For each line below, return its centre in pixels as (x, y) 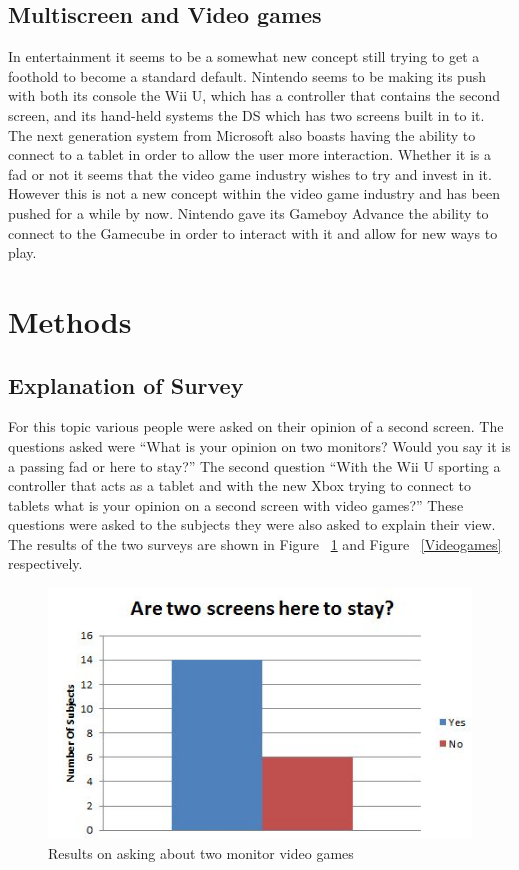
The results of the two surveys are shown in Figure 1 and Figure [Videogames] (255, 543)
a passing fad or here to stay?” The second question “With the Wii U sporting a (254, 465)
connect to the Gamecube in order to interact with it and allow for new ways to (253, 232)
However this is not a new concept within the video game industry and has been (254, 193)
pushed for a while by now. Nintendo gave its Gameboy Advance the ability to (248, 212)
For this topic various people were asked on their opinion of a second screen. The (256, 426)
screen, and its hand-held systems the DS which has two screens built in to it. (246, 114)
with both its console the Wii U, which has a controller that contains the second (254, 95)
